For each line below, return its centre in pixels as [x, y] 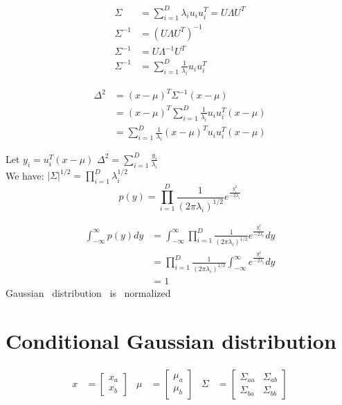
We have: [25, 175]
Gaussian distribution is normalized [88, 293]
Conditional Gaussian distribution [171, 340]
